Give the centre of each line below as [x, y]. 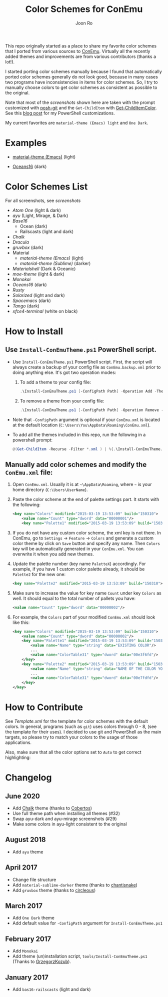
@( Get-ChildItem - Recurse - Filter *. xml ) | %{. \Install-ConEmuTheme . [87, 449]
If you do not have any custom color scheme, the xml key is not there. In [87, 532]
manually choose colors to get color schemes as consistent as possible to [81, 87]
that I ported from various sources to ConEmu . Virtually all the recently [78, 51]
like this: [21, 622]
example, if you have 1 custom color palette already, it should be [78, 569]
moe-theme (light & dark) [38, 274]
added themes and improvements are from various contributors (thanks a [81, 56]
